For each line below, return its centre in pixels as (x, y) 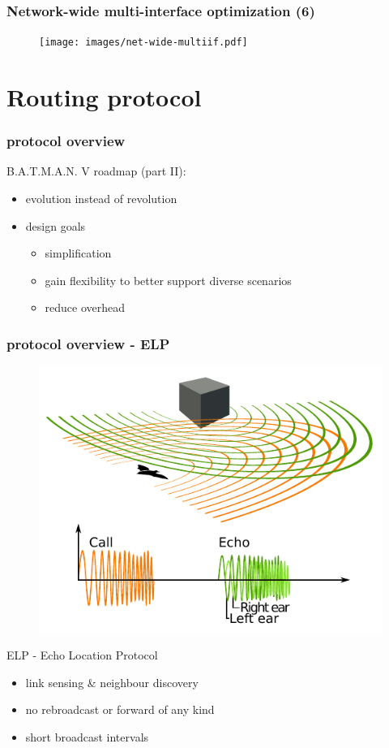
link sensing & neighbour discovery (112, 682)
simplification (78, 253)
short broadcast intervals (87, 737)
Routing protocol (104, 97)
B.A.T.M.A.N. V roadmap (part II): (96, 171)
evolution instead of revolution (101, 199)
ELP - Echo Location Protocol (82, 655)
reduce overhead (85, 307)
